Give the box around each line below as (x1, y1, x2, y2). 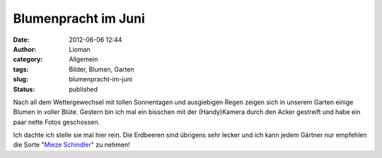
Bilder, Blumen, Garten (69, 64, 134, 74)
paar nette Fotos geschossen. (13, 118, 100, 126)
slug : (13, 75, 28, 84)
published (69, 85, 98, 94)
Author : (13, 45, 37, 53)
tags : (13, 64, 29, 74)
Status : (13, 85, 35, 94)
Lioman (69, 45, 91, 53)
